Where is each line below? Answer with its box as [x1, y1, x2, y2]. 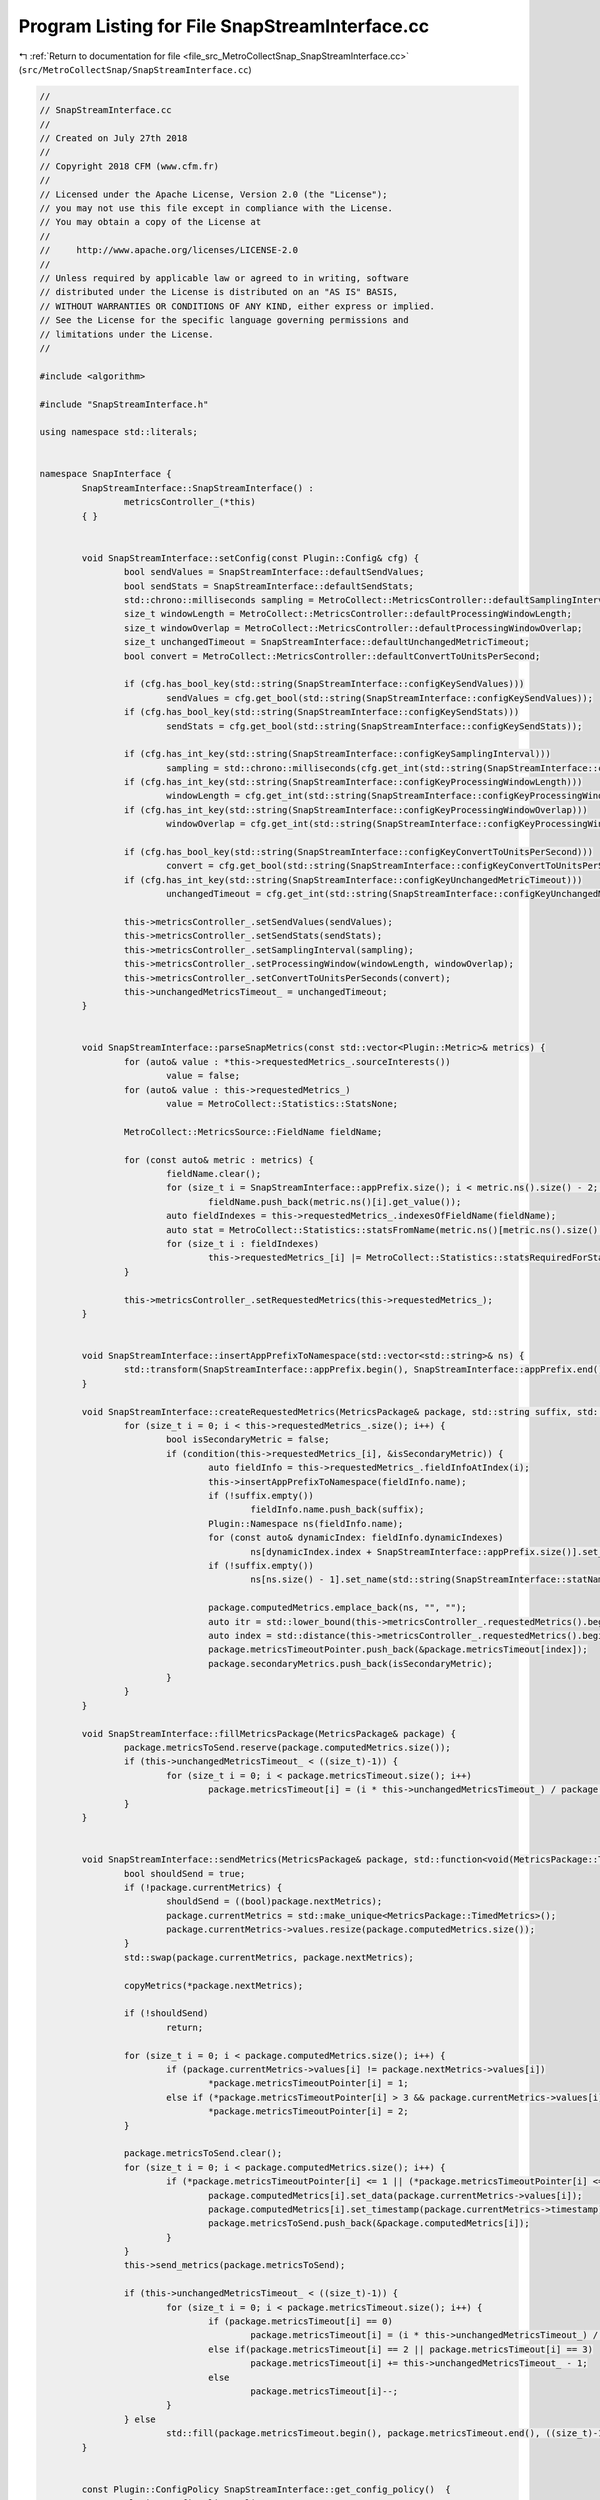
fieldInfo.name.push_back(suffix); [250, 1504, 425, 1515]
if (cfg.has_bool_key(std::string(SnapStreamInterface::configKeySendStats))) [123, 706, 520, 718]
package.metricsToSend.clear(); [123, 2148, 283, 2159]
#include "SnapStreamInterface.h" [39, 398, 209, 410]
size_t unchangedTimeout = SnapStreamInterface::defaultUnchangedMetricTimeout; [123, 636, 530, 648]
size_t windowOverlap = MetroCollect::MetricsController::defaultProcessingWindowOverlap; [123, 622, 583, 634]
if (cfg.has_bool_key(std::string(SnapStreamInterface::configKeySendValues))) [123, 678, 525, 690]
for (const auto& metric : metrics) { [123, 1154, 314, 1165]
